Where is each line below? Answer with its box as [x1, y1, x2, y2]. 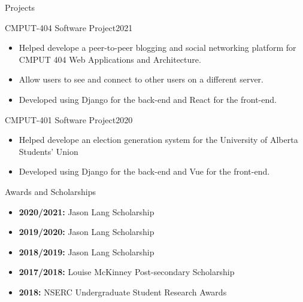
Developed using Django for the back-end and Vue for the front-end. [19, 165, 270, 178]
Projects [5, 1, 35, 13]
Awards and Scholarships [5, 185, 96, 197]
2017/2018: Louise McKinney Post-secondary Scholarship [19, 266, 235, 278]
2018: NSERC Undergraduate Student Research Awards [19, 285, 227, 298]
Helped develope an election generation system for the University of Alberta [19, 133, 298, 146]
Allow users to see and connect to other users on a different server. [19, 73, 263, 86]
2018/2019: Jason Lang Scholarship [19, 245, 154, 258]
